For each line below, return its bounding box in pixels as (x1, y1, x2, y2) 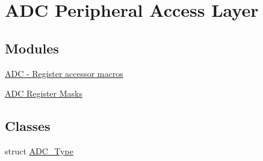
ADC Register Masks (5, 87, 82, 100)
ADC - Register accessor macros (5, 67, 123, 79)
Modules (5, 38, 59, 57)
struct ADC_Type (5, 144, 73, 157)
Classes (5, 117, 51, 135)
